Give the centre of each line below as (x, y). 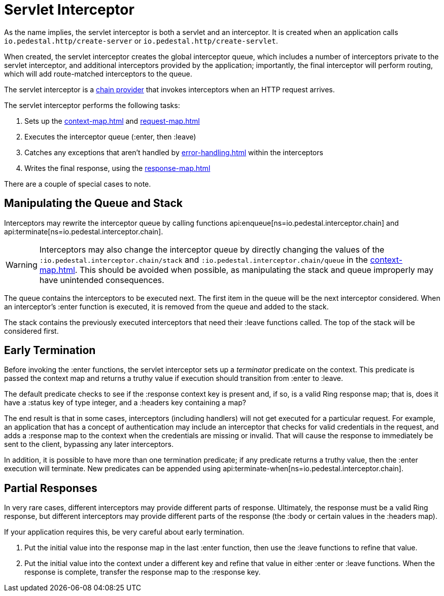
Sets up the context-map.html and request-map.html (112, 121)
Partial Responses (51, 488)
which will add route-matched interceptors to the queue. (98, 74)
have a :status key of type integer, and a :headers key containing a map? (125, 403)
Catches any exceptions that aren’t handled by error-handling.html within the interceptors (174, 152)
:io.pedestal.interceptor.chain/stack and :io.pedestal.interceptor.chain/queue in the (203, 259)
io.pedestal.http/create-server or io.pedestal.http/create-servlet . (141, 41)
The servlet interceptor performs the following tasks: (92, 105)
